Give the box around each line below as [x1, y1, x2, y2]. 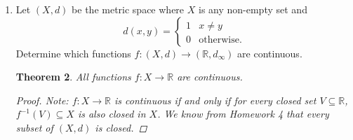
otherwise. [199, 34, 242, 45]
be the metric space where [72, 2, 185, 16]
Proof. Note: [15, 92, 69, 107]
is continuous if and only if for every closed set [114, 92, 317, 107]
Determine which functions [15, 45, 131, 60]
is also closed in [77, 106, 146, 121]
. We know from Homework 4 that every [157, 106, 329, 121]
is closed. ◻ [95, 120, 147, 134]
